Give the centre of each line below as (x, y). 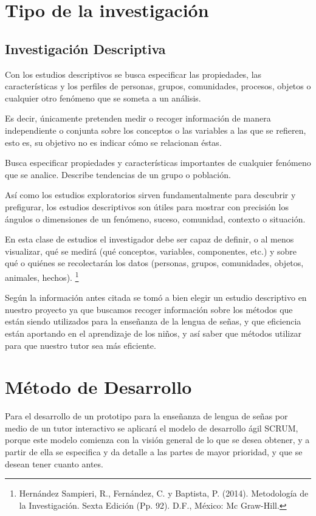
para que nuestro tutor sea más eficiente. (81, 345)
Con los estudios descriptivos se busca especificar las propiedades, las (133, 74)
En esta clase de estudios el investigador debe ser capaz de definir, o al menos (149, 239)
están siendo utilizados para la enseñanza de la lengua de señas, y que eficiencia (153, 321)
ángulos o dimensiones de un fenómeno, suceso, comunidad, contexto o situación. (155, 218)
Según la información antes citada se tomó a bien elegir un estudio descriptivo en (156, 298)
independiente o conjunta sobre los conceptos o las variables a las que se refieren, (156, 130)
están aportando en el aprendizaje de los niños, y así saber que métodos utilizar (153, 333)
